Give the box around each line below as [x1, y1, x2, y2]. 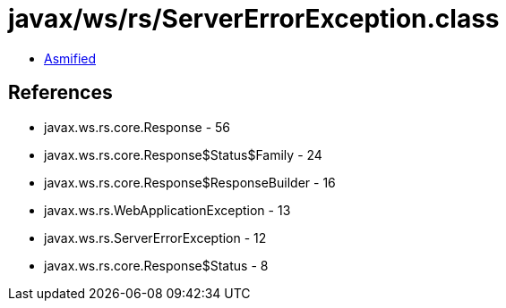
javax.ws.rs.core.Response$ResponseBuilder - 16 [44, 174, 336, 190]
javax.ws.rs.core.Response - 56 [44, 119, 231, 135]
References [8, 81, 113, 104]
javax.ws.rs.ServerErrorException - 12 [44, 229, 267, 246]
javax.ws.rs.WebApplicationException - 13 [44, 202, 291, 218]
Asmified [44, 50, 97, 66]
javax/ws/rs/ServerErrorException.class [8, 4, 500, 34]
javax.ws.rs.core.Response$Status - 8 [44, 257, 269, 273]
